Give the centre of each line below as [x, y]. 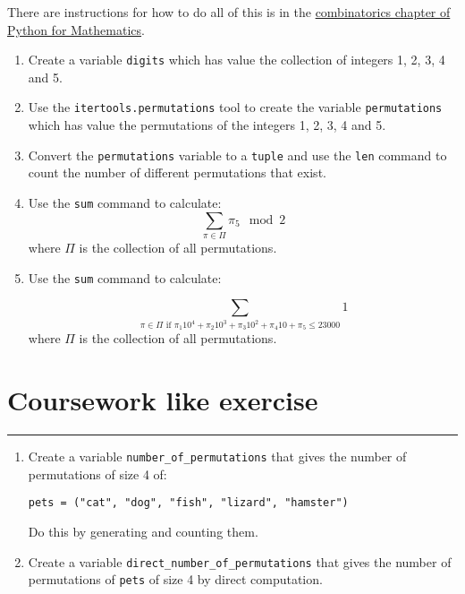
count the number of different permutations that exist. [177, 172]
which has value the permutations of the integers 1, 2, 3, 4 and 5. [207, 125]
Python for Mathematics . [76, 29]
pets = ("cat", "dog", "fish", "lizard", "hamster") [188, 503]
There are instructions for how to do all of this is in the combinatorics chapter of [229, 12]
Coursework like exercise [163, 400]
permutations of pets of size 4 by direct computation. [175, 579]
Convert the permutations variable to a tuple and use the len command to [237, 155]
